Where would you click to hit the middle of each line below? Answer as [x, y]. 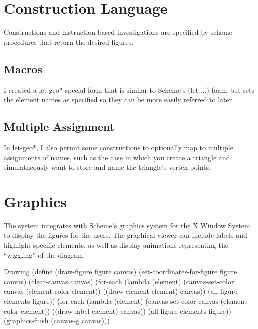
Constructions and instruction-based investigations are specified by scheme [118, 32]
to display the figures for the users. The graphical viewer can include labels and [126, 235]
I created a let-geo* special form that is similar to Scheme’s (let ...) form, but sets [129, 90]
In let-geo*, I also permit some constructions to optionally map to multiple [119, 147]
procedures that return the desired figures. [69, 42]
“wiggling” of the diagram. [45, 254]
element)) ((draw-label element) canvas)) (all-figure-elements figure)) [126, 310]
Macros [23, 69]
